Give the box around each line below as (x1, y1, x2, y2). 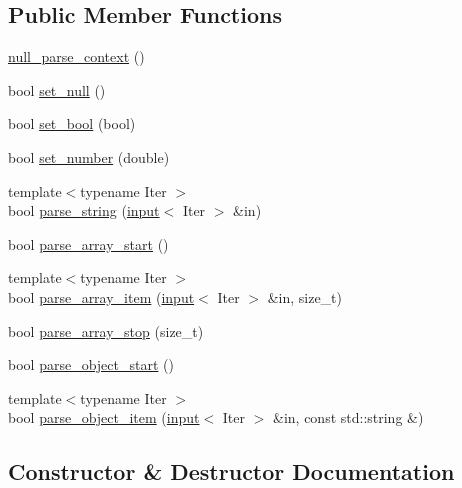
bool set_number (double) (8, 146, 170, 167)
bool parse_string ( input (8, 200, 160, 221)
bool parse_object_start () (8, 354, 174, 375)
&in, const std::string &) (273, 407, 424, 428)
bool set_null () (8, 79, 106, 100)
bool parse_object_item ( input (8, 407, 200, 428)
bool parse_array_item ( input (8, 286, 195, 307)
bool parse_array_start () (8, 233, 169, 254)
